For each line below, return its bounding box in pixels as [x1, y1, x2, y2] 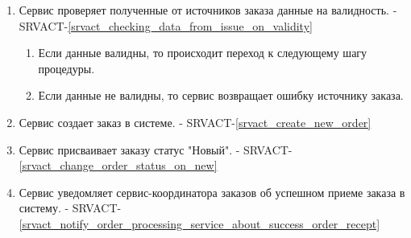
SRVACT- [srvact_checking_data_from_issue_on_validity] [19, 17, 313, 34]
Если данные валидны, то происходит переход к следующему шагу [38, 44, 367, 61]
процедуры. [38, 59, 95, 76]
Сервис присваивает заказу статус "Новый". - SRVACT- [19, 141, 293, 158]
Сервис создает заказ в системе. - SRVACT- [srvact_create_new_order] [19, 113, 372, 130]
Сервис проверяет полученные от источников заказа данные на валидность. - [19, 2, 397, 18]
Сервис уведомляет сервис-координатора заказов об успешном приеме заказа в [19, 183, 405, 200]
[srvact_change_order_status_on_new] [19, 157, 218, 174]
